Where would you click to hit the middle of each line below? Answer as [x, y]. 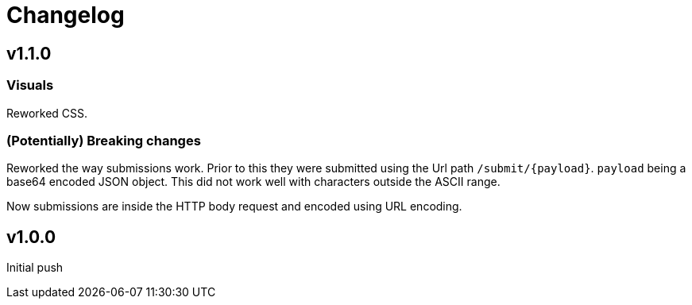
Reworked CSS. [47, 113]
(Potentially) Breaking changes [104, 140]
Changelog [66, 15]
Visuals [30, 85]
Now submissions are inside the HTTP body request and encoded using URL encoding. [234, 207]
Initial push [35, 268]
